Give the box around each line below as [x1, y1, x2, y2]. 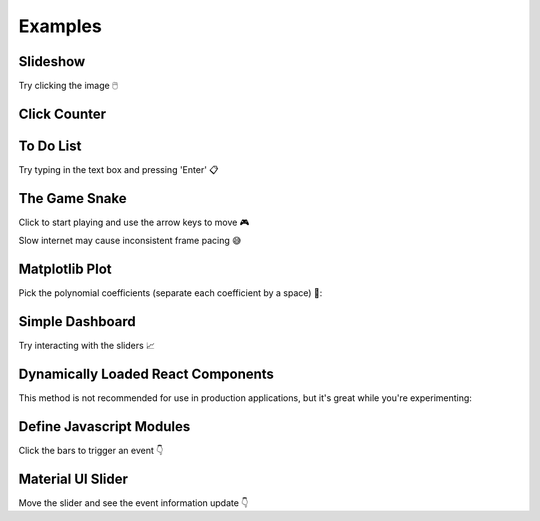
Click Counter [18, 105, 107, 122]
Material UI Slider [18, 470, 129, 487]
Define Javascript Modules [18, 418, 191, 435]
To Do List [18, 137, 82, 154]
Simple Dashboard [18, 313, 137, 330]
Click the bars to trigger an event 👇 [18, 444, 164, 456]
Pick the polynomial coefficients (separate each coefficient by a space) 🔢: [18, 287, 323, 299]
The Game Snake [18, 190, 127, 207]
